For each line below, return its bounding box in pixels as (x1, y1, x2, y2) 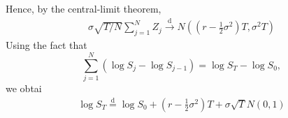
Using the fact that (6, 38, 87, 52)
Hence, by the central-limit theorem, (6, 1, 161, 15)
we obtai (6, 80, 42, 95)
